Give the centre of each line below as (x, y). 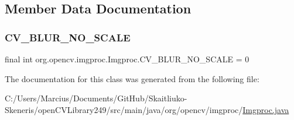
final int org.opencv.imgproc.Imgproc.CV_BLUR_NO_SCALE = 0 (127, 59)
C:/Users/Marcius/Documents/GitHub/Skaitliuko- (96, 98)
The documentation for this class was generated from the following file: (132, 78)
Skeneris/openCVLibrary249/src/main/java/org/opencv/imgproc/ (124, 109)
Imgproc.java (266, 109)
